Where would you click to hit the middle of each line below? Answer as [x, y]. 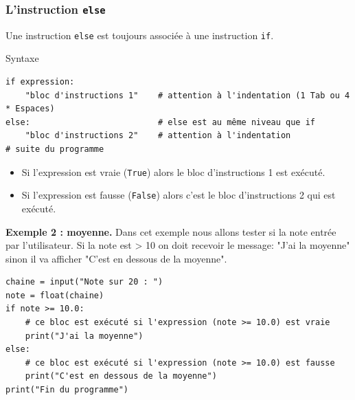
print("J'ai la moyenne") [84, 336]
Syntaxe [22, 58]
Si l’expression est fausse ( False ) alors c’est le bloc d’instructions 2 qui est [179, 195]
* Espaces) [30, 109]
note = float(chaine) [55, 295]
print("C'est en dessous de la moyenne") [121, 376]
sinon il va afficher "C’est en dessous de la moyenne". [116, 258]
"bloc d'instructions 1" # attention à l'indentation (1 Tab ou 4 [187, 95]
